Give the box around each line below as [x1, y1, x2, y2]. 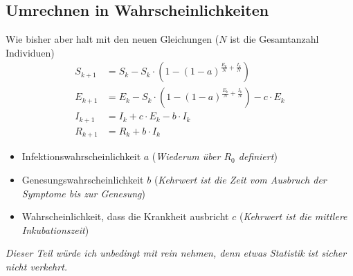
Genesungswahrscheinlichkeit [21, 172, 144, 187]
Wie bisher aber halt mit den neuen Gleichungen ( [6, 32, 219, 46]
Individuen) [6, 45, 55, 59]
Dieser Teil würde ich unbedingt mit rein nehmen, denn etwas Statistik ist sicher [6, 246, 347, 260]
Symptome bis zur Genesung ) [21, 186, 146, 200]
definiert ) [238, 149, 278, 164]
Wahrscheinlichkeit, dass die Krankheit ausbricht [21, 209, 229, 224]
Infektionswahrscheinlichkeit [21, 149, 141, 164]
